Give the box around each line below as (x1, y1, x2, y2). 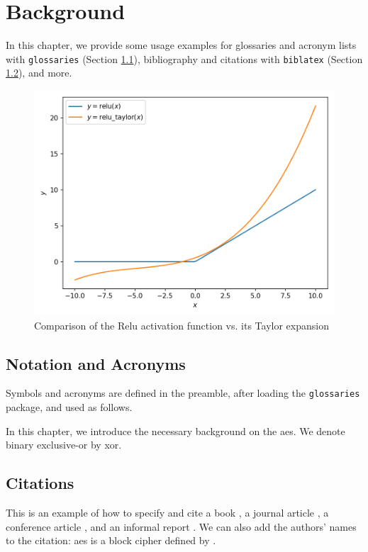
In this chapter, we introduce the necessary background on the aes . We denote (6, 423, 345, 438)
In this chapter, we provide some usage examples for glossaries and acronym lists (6, 38, 357, 52)
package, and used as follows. (6, 400, 133, 415)
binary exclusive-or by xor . (6, 437, 122, 452)
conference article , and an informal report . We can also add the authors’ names (6, 519, 357, 534)
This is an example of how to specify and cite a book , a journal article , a (6, 505, 329, 519)
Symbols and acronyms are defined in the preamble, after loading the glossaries (6, 385, 360, 400)
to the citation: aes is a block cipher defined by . (6, 533, 216, 548)
